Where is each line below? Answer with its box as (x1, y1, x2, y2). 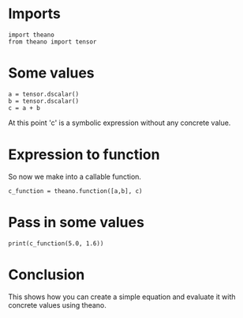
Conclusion (8, 266, 85, 283)
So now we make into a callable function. (8, 172, 142, 181)
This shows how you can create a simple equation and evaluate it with (8, 292, 236, 301)
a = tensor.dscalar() (8, 90, 80, 98)
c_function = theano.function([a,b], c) (8, 187, 144, 195)
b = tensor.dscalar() (8, 97, 80, 105)
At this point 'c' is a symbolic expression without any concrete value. (8, 118, 231, 127)
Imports (8, 5, 61, 23)
